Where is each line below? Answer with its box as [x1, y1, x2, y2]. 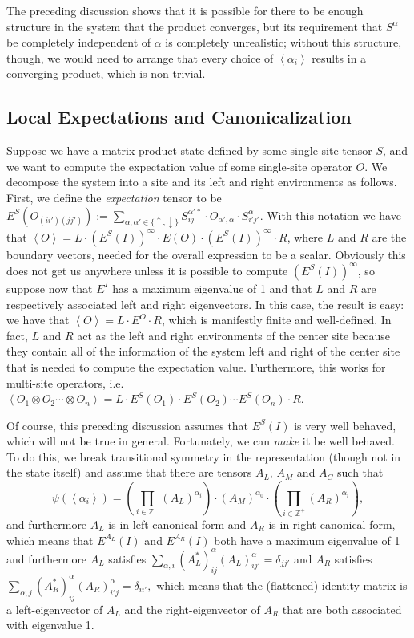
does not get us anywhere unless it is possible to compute [6, 262, 288, 278]
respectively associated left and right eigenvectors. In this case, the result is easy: [6, 295, 404, 312]
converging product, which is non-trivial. [6, 65, 206, 82]
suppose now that [6, 279, 93, 296]
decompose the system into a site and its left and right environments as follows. [6, 173, 397, 190]
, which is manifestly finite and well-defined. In [161, 311, 392, 328]
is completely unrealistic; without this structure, [165, 34, 402, 51]
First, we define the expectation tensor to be [6, 189, 222, 205]
